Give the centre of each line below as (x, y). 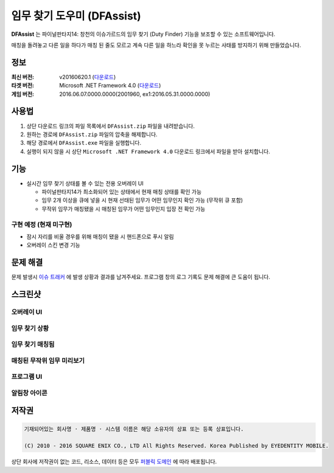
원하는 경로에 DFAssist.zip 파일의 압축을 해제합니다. (92, 134)
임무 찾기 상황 (30, 328)
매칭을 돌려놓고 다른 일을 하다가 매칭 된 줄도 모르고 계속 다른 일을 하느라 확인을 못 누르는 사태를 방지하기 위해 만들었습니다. (156, 45)
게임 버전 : (23, 94)
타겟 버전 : (23, 86)
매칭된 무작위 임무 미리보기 (48, 361)
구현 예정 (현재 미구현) (42, 224)
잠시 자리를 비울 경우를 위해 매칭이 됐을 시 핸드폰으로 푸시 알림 (100, 236)
